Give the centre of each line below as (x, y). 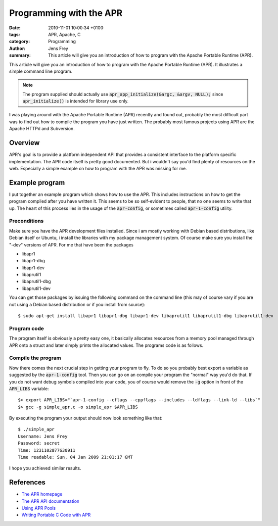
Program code (26, 328)
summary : (20, 55)
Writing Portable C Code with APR (56, 515)
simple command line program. (41, 71)
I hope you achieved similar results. (45, 468)
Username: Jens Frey (43, 436)
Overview (24, 143)
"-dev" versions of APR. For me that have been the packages (71, 244)
